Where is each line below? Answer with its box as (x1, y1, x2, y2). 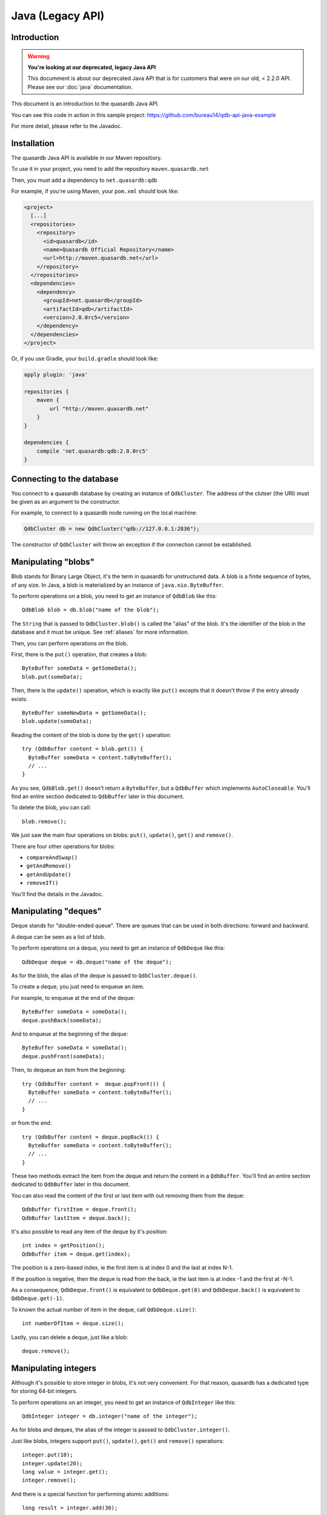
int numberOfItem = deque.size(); (22, 1320, 124, 1327)
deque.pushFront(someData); (22, 1053, 105, 1060)
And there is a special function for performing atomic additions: (11, 1490, 170, 1497)
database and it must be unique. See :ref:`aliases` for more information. (11, 628, 189, 636)
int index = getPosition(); (22, 1242, 105, 1249)
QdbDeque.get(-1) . (11, 1294, 64, 1302)
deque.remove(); (22, 1347, 70, 1354)
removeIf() (26, 879, 59, 887)
